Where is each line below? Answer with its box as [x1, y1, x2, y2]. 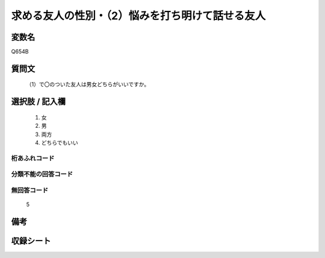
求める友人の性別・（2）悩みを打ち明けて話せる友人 [11, 9, 266, 22]
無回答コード [11, 186, 49, 194]
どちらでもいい [41, 139, 78, 146]
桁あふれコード [11, 154, 55, 162]
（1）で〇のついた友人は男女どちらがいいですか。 [26, 81, 150, 88]
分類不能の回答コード [11, 170, 73, 178]
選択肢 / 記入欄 [11, 96, 66, 107]
